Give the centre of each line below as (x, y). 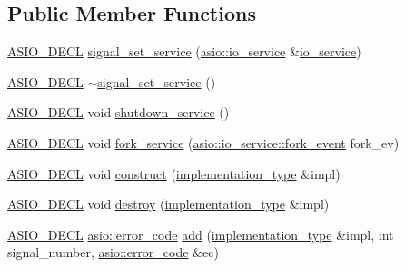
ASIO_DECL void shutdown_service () (119, 112)
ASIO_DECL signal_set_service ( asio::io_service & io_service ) (184, 51)
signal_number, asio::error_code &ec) (113, 252)
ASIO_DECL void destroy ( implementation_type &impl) (168, 204)
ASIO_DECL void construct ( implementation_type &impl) (174, 173)
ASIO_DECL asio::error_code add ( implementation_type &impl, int (201, 234)
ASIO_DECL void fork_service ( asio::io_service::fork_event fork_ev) (203, 142)
